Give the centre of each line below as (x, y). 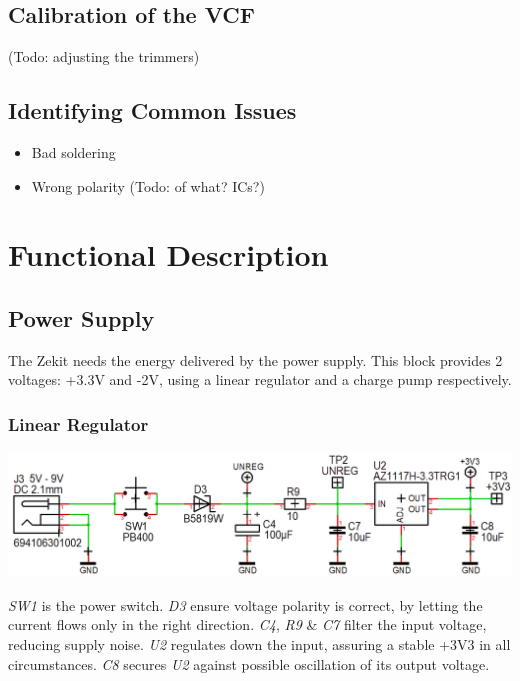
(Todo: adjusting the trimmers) (104, 56)
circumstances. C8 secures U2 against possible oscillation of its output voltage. (249, 663)
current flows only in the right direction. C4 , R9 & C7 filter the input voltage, (247, 624)
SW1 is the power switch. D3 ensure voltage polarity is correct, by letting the (245, 604)
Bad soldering (73, 152)
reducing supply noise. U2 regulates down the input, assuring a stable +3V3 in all (259, 643)
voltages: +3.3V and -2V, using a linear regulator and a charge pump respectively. (260, 379)
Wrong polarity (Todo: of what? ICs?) (148, 185)
